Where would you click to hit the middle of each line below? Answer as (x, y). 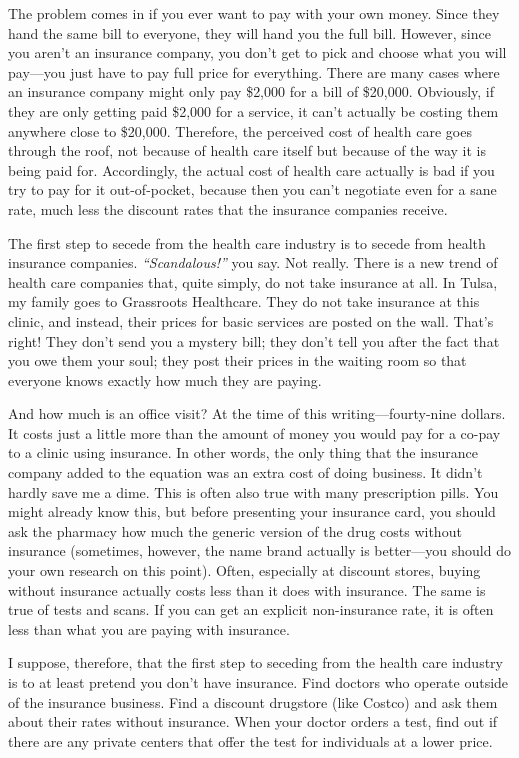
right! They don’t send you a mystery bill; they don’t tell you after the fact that (254, 340)
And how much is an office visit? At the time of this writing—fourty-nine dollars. (257, 413)
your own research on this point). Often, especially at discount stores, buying (244, 570)
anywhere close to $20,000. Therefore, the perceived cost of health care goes (240, 130)
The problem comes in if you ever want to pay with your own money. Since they (254, 13)
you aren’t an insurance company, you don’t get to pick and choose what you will (257, 52)
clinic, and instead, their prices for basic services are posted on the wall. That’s (251, 320)
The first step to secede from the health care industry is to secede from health (247, 242)
